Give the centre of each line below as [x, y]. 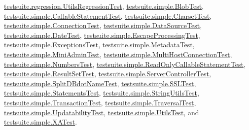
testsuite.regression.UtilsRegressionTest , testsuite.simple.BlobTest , [104, 6]
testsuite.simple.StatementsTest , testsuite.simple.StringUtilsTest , [102, 93]
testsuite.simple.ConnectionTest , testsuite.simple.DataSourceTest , [103, 25]
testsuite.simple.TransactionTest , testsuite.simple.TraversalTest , [100, 102]
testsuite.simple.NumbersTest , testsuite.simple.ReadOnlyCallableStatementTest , [125, 64]
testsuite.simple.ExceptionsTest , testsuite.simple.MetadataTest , [99, 45]
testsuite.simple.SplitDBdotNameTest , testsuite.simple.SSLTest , [100, 83]
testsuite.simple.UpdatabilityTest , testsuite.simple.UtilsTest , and [102, 112]
